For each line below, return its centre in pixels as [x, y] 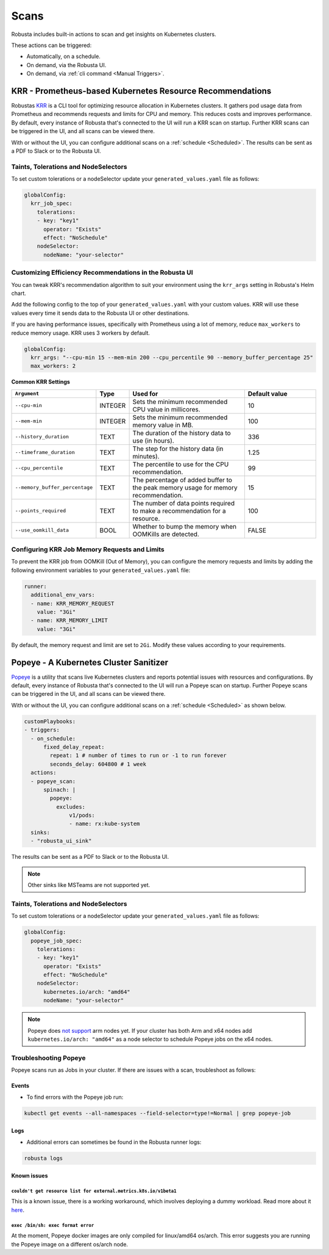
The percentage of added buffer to [182, 480]
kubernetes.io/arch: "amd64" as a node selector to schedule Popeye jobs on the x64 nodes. [150, 1039]
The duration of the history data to [182, 433]
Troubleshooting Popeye [48, 1058]
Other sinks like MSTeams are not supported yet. [89, 885]
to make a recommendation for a [179, 511]
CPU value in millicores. [166, 409]
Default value [267, 394]
